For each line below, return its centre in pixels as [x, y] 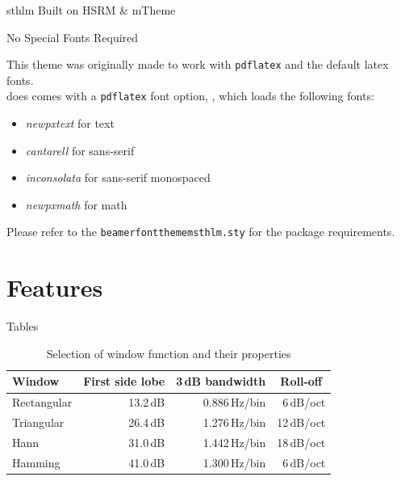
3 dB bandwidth [221, 381]
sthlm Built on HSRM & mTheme [91, 10]
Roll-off [301, 381]
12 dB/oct [301, 422]
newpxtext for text [70, 123]
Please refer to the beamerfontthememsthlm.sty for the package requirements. [201, 232]
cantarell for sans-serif [80, 150]
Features [55, 287]
